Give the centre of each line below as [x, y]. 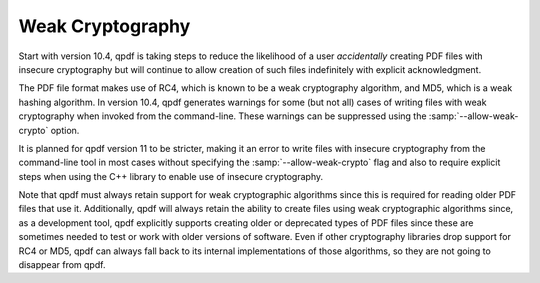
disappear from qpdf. [62, 265]
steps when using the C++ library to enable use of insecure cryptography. [171, 176]
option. [65, 130]
